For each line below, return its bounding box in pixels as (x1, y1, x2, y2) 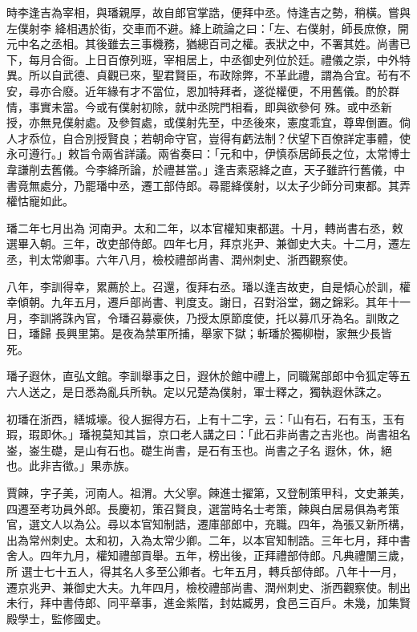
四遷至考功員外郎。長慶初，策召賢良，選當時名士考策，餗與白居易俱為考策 (6, 500, 399, 517)
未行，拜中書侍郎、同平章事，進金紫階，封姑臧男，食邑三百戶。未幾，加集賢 (6, 594, 411, 611)
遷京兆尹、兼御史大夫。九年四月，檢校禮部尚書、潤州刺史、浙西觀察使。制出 (6, 578, 411, 595)
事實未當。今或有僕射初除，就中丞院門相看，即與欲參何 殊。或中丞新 (28, 98, 392, 115)
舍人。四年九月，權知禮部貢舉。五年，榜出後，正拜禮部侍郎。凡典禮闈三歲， (6, 547, 411, 564)
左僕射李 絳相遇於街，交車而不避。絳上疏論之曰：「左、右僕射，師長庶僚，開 (6, 19, 409, 36)
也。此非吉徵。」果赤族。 (6, 457, 136, 474)
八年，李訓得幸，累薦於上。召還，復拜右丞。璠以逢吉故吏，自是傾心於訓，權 (6, 278, 411, 294)
